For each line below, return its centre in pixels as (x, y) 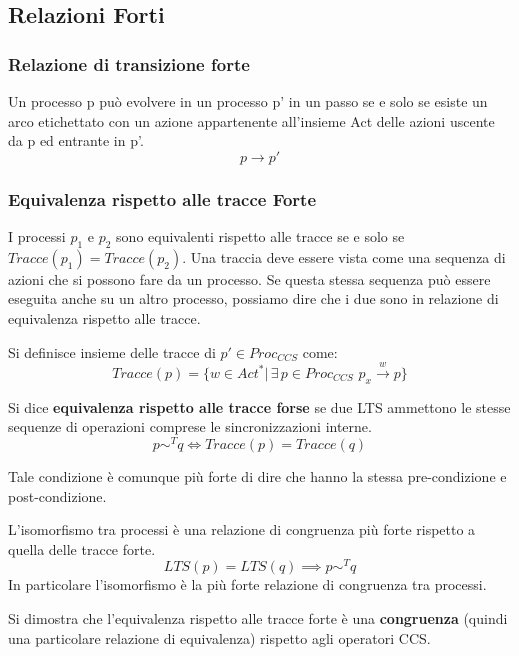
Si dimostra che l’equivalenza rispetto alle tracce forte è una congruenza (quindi (258, 618)
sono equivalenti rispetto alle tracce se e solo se (260, 236)
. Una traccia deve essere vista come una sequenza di (344, 256)
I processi (37, 236)
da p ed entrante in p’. (76, 140)
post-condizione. (57, 495)
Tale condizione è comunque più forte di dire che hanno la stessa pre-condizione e (257, 476)
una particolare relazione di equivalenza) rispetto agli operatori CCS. (219, 637)
